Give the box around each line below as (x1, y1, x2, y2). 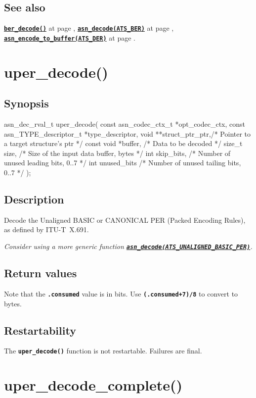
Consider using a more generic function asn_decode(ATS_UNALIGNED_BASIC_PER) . (4, 241, 253, 251)
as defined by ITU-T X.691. (4, 224, 89, 235)
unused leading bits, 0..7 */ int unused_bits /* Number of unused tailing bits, (4, 157, 241, 168)
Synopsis (4, 96, 49, 111)
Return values (4, 265, 77, 281)
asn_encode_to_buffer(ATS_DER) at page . (4, 32, 135, 43)
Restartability (4, 322, 76, 338)
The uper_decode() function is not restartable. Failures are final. (4, 346, 202, 356)
